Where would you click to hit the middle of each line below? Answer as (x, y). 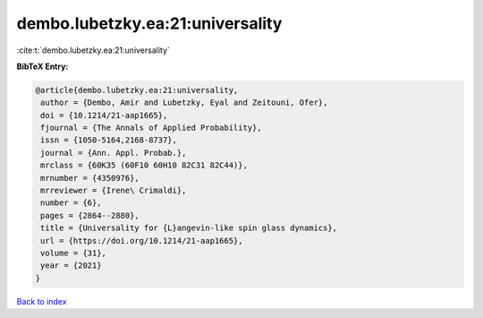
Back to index (42, 301)
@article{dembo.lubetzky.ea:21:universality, (137, 90)
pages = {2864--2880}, (90, 215)
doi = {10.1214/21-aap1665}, (104, 115)
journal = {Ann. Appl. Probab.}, (114, 153)
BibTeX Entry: (42, 66)
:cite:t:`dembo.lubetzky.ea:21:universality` (93, 50)
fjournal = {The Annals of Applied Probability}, (152, 128)
